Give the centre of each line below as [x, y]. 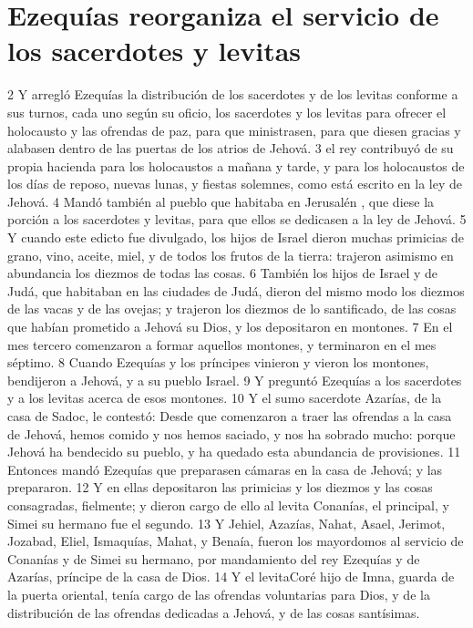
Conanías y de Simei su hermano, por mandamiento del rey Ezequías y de [214, 558]
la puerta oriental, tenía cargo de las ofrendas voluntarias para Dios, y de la [219, 594]
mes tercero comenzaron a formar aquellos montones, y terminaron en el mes [222, 344]
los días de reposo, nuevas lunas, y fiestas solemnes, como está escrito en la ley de [235, 184]
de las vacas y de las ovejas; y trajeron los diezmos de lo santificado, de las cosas [232, 309]
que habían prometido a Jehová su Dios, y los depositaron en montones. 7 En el [230, 327]
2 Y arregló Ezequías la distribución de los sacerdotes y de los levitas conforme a [233, 94]
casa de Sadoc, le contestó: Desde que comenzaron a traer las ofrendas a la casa [230, 416]
